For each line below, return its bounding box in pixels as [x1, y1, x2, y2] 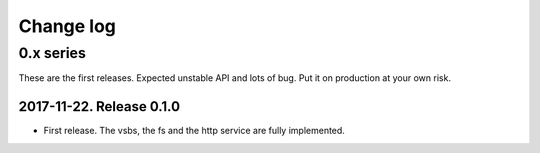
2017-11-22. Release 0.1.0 [18, 98, 180, 115]
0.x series [18, 44, 87, 62]
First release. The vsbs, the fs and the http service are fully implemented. [43, 125, 345, 137]
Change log [18, 15, 117, 37]
